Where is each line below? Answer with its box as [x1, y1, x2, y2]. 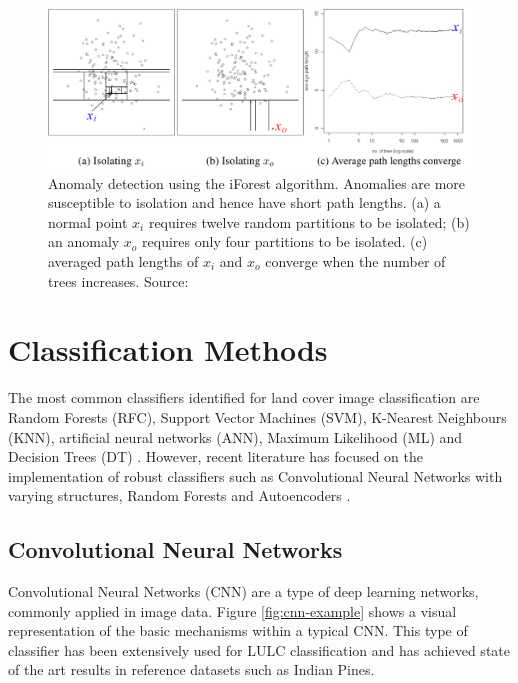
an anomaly [48, 231, 120, 252]
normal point [48, 211, 128, 232]
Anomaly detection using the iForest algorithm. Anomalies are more [48, 172, 466, 193]
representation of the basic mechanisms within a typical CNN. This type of [8, 620, 468, 641]
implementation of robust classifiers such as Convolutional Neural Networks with [8, 465, 503, 486]
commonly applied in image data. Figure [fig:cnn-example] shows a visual [8, 600, 457, 621]
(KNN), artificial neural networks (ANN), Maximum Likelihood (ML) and [8, 426, 463, 447]
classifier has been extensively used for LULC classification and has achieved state [8, 639, 510, 660]
